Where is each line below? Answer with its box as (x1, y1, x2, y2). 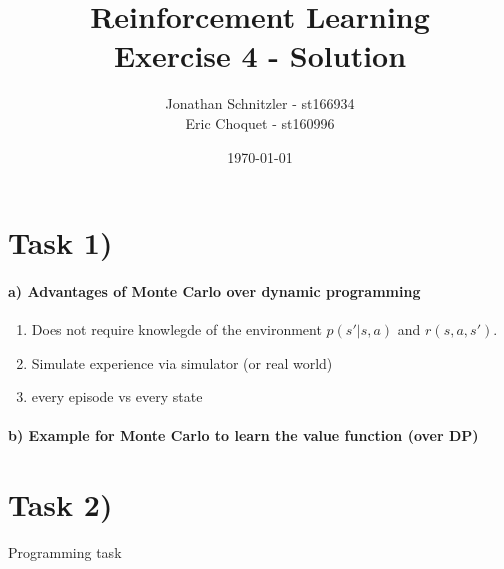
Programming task (8, 542, 122, 563)
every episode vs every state (31, 386, 203, 407)
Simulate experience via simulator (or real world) (31, 352, 333, 373)
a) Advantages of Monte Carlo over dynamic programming (8, 280, 421, 301)
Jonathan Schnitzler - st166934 (165, 93, 355, 114)
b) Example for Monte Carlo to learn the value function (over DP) (8, 425, 479, 446)
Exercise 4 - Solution (113, 35, 407, 76)
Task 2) (8, 484, 113, 525)
